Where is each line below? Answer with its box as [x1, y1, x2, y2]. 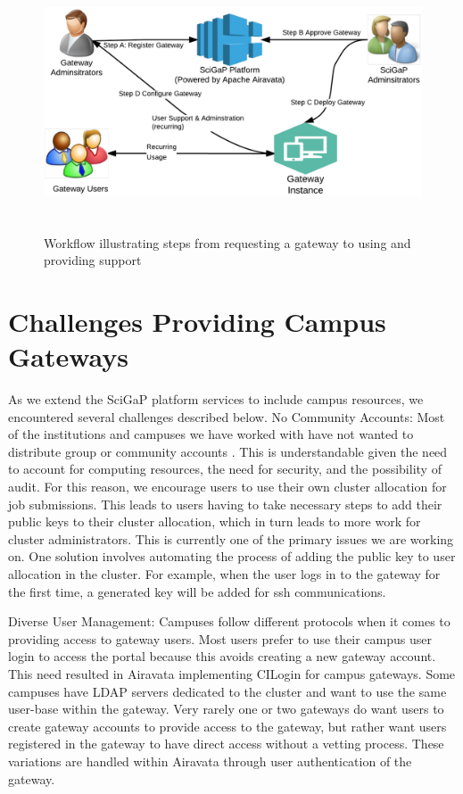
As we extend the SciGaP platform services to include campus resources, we [8, 390, 424, 409]
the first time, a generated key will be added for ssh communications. [8, 582, 386, 600]
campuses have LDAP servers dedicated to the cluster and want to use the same [8, 682, 447, 700]
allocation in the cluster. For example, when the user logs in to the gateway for [8, 565, 441, 583]
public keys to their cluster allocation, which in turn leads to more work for [8, 512, 421, 531]
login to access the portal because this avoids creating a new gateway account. [8, 647, 436, 666]
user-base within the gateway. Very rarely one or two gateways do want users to [8, 699, 444, 718]
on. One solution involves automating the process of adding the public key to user [8, 547, 456, 566]
